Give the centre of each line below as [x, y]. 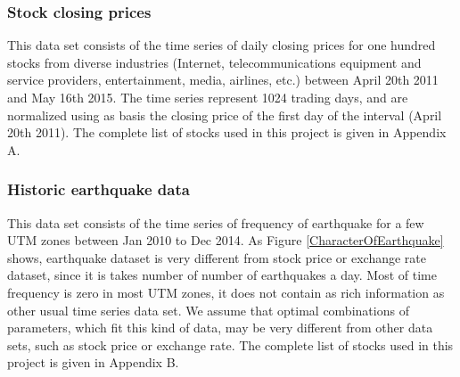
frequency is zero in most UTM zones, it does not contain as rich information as [226, 292]
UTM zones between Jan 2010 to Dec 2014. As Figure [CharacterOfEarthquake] [226, 240]
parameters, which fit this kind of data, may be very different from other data [220, 328]
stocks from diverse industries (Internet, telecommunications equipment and [214, 62]
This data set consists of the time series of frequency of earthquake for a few [216, 222]
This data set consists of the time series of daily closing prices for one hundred [222, 45]
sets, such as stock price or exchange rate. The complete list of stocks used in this [230, 344]
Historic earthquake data [99, 189]
